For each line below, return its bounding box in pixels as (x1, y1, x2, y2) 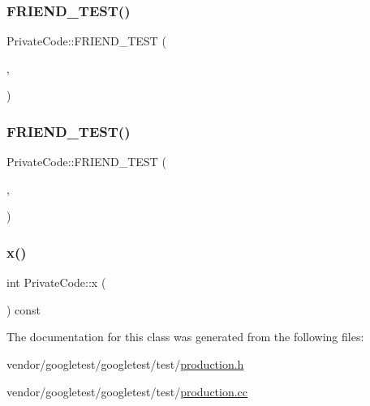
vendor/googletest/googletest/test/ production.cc (6, 382, 248, 400)
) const (6, 301, 41, 318)
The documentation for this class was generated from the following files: (6, 328, 364, 345)
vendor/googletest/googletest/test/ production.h (6, 356, 244, 372)
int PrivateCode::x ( (6, 274, 106, 291)
